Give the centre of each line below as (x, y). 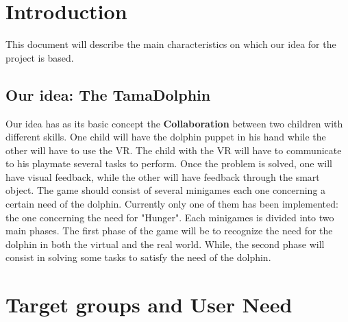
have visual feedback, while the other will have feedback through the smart (163, 176)
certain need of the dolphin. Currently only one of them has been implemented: (172, 204)
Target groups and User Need (149, 305)
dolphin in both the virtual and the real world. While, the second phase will (165, 244)
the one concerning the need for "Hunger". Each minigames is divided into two (170, 217)
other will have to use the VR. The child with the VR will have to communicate (174, 150)
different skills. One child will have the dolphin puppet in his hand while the (166, 137)
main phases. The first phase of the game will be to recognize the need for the (169, 231)
